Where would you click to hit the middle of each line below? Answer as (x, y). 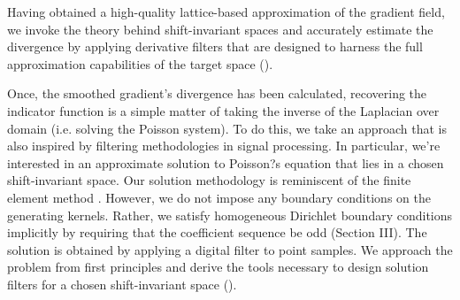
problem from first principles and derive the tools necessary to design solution (218, 267)
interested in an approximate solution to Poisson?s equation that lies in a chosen (226, 162)
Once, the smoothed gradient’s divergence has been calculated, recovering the (217, 93)
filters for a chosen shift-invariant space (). (122, 284)
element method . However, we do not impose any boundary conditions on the (219, 197)
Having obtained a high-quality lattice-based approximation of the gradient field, (226, 12)
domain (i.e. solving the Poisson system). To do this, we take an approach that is (227, 128)
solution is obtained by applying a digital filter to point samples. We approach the (230, 249)
